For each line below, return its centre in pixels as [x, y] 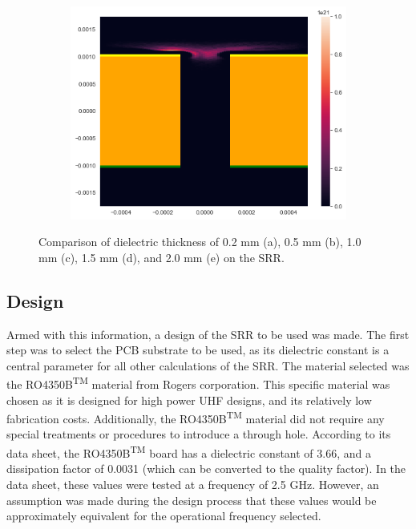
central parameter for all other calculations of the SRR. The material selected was [208, 365]
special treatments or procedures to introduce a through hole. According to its [199, 434]
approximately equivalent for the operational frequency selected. [164, 516]
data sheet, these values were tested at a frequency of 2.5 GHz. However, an [193, 484]
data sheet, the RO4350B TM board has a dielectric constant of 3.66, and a [189, 452]
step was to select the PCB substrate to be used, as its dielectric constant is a [198, 350]
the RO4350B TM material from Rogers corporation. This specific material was [198, 383]
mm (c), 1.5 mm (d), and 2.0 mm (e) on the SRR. [162, 257]
